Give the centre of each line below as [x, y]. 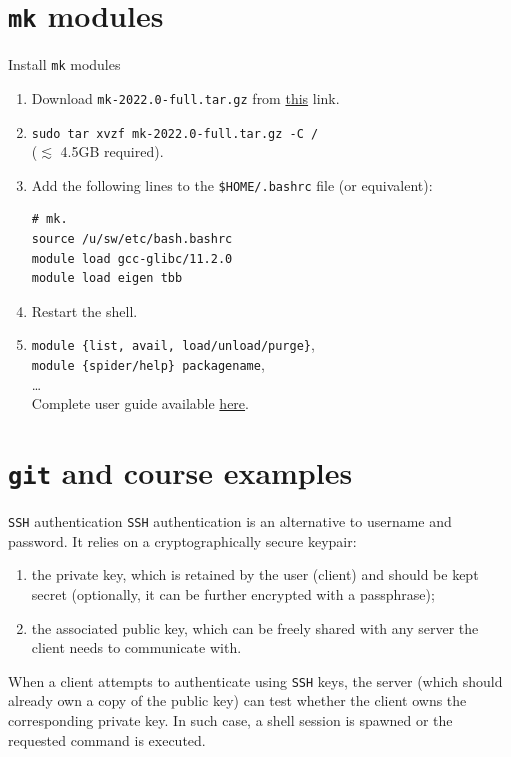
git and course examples [180, 472]
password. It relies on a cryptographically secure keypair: [182, 540]
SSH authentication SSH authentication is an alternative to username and [230, 521]
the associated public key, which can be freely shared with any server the [255, 627]
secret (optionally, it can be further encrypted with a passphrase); [233, 594]
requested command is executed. [107, 739]
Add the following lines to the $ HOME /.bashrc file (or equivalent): [232, 184]
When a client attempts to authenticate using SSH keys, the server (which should [255, 680]
